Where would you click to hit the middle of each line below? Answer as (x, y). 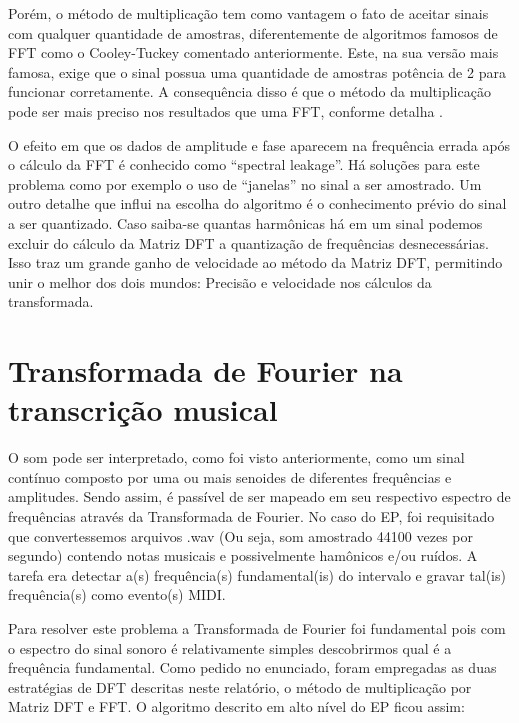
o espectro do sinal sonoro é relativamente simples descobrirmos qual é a (230, 647)
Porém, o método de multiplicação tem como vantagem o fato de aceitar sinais (248, 13)
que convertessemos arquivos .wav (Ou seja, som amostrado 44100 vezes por (241, 535)
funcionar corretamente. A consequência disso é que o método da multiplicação (249, 91)
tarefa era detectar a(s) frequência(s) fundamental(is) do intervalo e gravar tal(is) (257, 574)
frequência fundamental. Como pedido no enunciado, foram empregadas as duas (252, 667)
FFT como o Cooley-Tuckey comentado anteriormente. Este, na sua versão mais (253, 52)
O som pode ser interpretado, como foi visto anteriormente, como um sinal (236, 457)
